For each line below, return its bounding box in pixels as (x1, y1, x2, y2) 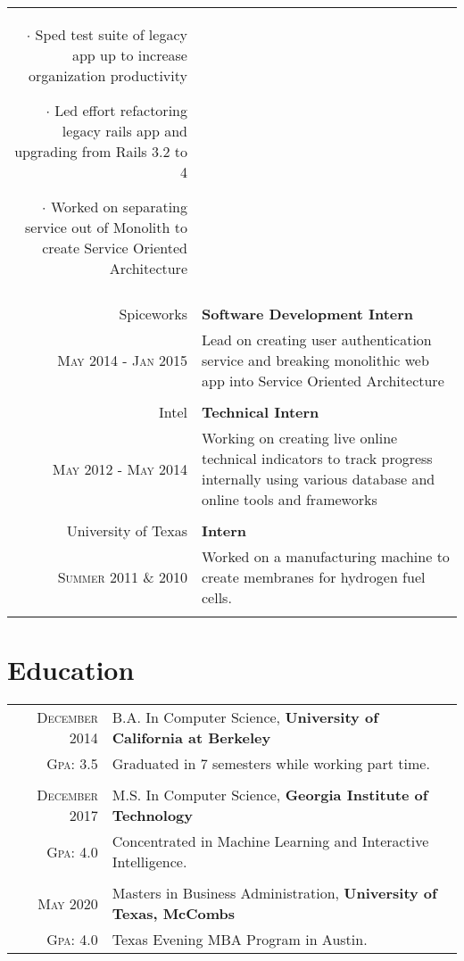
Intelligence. (112, 851, 187, 873)
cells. (201, 587, 232, 608)
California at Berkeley (112, 727, 271, 749)
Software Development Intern (201, 303, 414, 324)
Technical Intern (201, 402, 319, 422)
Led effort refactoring (54, 100, 187, 120)
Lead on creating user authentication (201, 329, 432, 350)
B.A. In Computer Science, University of (112, 707, 378, 728)
